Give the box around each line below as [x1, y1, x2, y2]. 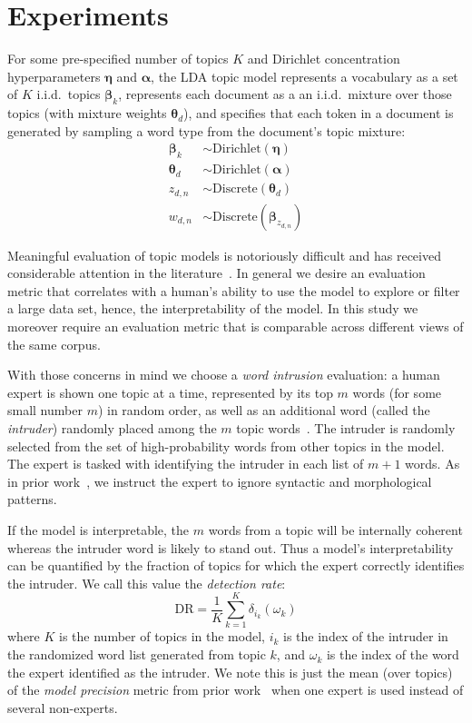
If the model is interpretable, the [7, 520, 190, 539]
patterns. [7, 490, 57, 509]
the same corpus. [7, 334, 101, 353]
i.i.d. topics [36, 84, 101, 104]
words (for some [352, 382, 442, 401]
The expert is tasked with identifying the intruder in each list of [7, 454, 364, 473]
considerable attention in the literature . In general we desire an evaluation [7, 263, 426, 282]
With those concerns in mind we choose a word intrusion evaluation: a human [7, 365, 440, 384]
